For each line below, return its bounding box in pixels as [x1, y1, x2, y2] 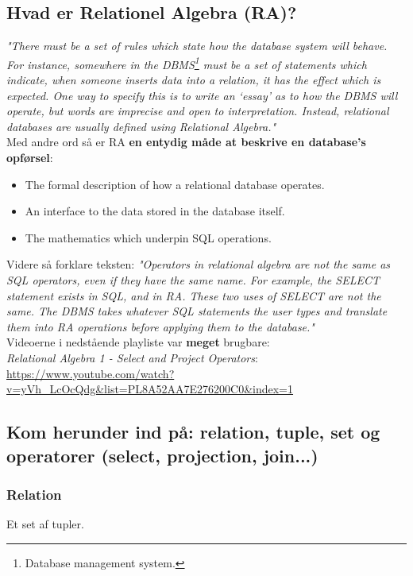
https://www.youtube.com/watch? [6, 365, 175, 381]
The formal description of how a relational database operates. [25, 176, 325, 192]
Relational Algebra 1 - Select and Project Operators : [6, 349, 258, 365]
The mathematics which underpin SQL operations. [25, 229, 272, 245]
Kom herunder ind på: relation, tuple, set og [6, 419, 380, 444]
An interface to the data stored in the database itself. [25, 203, 285, 219]
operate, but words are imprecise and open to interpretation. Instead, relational [6, 102, 389, 119]
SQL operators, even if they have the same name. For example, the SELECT [6, 271, 380, 288]
